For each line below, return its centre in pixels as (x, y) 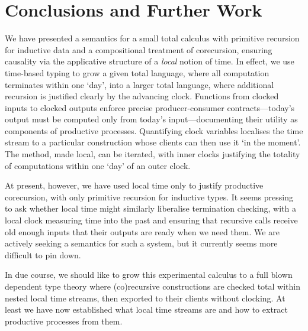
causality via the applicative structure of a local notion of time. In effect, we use (150, 61)
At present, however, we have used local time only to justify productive (134, 185)
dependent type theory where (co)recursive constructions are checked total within (153, 286)
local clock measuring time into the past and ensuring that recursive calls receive (151, 220)
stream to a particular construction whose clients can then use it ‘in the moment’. (153, 142)
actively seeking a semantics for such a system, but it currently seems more (141, 243)
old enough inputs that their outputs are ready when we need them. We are (142, 231)
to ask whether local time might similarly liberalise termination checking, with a (150, 208)
